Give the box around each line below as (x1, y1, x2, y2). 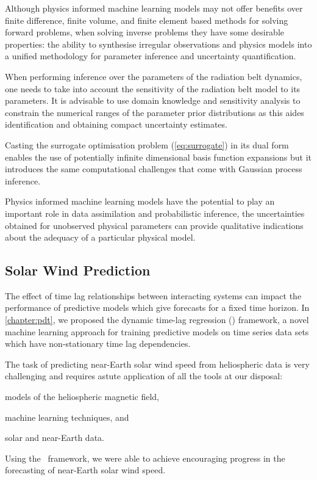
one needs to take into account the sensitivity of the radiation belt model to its (5, 82, 301, 95)
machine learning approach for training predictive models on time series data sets (5, 325, 309, 338)
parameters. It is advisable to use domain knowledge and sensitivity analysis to (5, 94, 301, 107)
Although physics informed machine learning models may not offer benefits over (5, 2, 303, 14)
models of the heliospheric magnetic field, (5, 390, 159, 403)
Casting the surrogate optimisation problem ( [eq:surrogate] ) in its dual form (5, 138, 289, 151)
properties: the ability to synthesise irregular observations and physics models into (5, 37, 312, 50)
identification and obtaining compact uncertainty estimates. (5, 118, 227, 131)
